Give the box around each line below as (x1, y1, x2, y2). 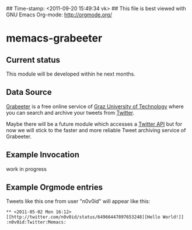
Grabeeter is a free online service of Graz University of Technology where (6, 102, 184, 110)
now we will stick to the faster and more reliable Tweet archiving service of (6, 126, 186, 133)
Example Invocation (6, 150, 80, 160)
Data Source (6, 87, 52, 97)
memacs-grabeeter (6, 32, 103, 45)
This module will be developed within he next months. (6, 70, 135, 77)
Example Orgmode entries (6, 183, 103, 193)
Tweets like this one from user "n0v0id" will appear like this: (6, 198, 151, 205)
